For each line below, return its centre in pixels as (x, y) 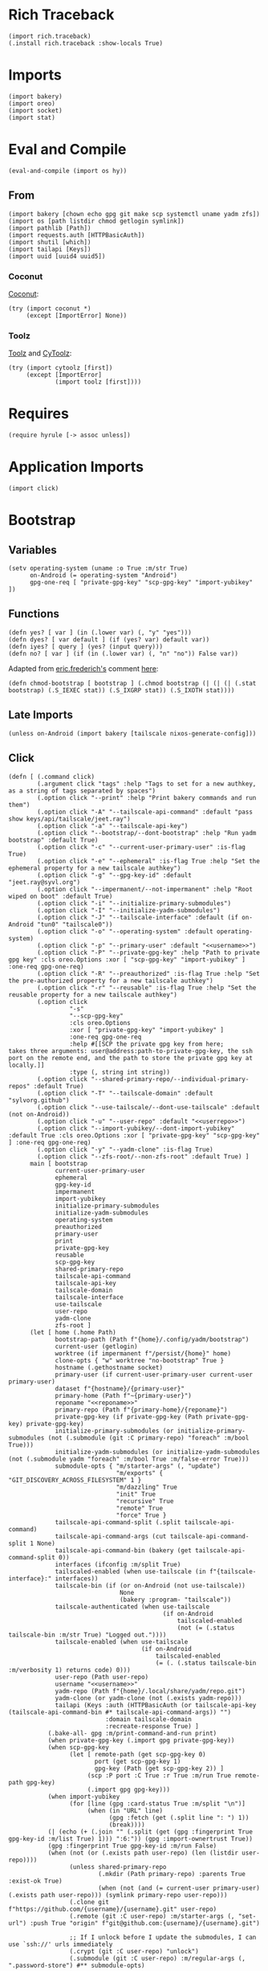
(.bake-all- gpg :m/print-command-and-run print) (132, 1733)
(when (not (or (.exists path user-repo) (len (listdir (143, 1853)
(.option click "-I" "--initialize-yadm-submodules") (129, 910)
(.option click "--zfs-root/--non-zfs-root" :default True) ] (143, 1156)
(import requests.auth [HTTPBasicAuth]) (77, 235)
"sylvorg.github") (39, 1100)
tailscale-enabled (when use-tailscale (122, 1641)
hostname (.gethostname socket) (109, 1367)
